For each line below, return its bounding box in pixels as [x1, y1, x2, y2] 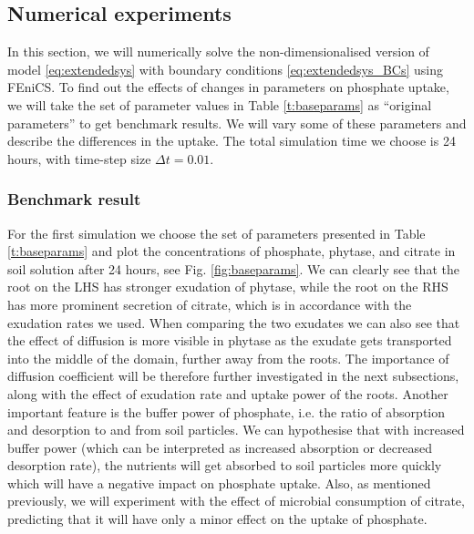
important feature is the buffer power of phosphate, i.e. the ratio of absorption [7, 402, 446, 421]
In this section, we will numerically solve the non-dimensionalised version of [7, 42, 429, 61]
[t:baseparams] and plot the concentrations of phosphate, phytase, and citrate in [7, 241, 456, 261]
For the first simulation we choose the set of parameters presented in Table [7, 223, 426, 242]
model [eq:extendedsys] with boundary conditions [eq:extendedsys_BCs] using [7, 59, 443, 78]
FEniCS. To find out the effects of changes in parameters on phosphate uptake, [7, 77, 449, 97]
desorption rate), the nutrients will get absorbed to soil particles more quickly [7, 456, 442, 475]
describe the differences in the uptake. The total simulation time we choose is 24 [7, 131, 456, 150]
